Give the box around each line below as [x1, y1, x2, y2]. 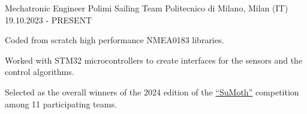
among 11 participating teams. [5, 97, 117, 110]
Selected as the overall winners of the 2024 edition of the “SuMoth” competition [5, 85, 299, 98]
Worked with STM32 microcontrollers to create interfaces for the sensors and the [5, 53, 303, 66]
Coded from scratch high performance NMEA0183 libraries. [5, 34, 224, 46]
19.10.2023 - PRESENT [5, 13, 92, 26]
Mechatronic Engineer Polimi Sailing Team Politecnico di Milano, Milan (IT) [5, 2, 288, 14]
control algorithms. [5, 65, 74, 78]
